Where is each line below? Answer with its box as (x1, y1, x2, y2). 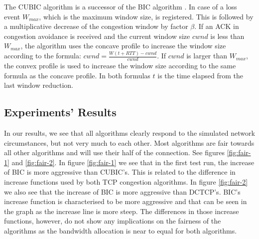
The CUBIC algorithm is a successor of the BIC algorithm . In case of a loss (4, 1, 237, 11)
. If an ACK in (194, 21, 239, 31)
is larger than (186, 50, 228, 61)
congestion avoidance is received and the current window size (4, 30, 190, 41)
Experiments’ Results (4, 104, 117, 120)
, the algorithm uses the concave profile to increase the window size (20, 40, 226, 51)
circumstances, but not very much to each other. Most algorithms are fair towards (4, 137, 255, 148)
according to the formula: (4, 50, 81, 61)
